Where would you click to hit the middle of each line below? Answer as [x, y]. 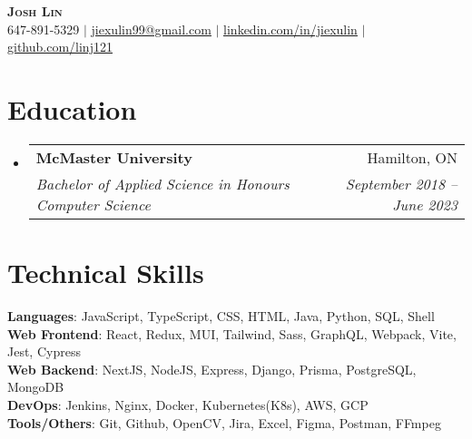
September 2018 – [401, 183]
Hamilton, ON [412, 157]
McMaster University [114, 157]
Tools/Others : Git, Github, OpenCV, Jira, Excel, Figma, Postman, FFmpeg [224, 422]
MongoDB [36, 387]
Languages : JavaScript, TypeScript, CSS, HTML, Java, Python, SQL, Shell [221, 316]
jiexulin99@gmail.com [151, 29]
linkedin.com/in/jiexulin [290, 29]
